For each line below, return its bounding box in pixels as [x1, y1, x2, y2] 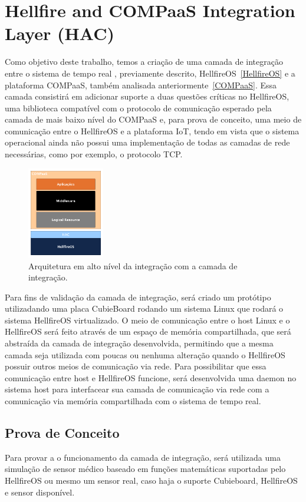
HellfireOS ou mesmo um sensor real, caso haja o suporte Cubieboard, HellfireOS [5, 474, 298, 487]
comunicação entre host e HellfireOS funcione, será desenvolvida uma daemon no [5, 371, 297, 384]
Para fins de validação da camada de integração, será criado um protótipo [5, 290, 271, 303]
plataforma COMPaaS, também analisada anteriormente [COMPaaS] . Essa [5, 78, 277, 91]
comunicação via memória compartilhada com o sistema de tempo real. [5, 395, 261, 407]
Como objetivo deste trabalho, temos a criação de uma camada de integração [5, 55, 283, 68]
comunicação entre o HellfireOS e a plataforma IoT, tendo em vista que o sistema [5, 124, 300, 137]
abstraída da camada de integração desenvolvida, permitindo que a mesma [5, 337, 274, 349]
